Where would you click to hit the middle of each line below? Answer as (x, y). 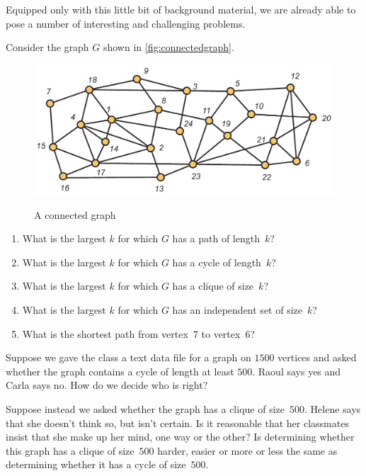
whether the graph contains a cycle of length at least (120, 371)
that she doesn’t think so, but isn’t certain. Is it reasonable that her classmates (177, 423)
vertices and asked (317, 357)
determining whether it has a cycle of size (96, 464)
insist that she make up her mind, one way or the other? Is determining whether (180, 437)
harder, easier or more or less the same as (247, 450)
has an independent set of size (238, 310)
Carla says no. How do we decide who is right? (107, 385)
